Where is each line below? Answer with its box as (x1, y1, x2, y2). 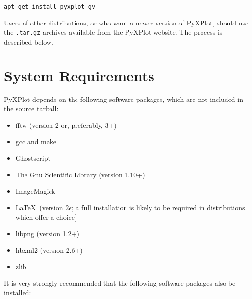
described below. (4, 36, 53, 47)
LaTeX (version (15, 202, 63, 212)
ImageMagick (15, 186, 55, 196)
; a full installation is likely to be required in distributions (71, 202, 245, 212)
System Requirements (4, 65, 154, 85)
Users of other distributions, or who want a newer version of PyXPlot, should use (4, 17, 249, 27)
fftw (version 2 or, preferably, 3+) (15, 120, 117, 130)
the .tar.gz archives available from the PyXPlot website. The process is (4, 27, 223, 37)
